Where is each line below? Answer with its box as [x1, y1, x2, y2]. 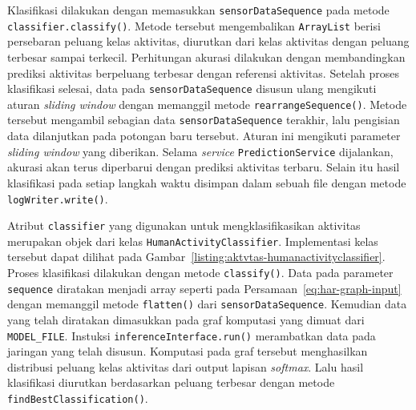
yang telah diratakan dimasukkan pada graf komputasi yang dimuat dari [7, 312, 365, 328]
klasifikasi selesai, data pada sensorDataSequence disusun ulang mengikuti [7, 80, 377, 97]
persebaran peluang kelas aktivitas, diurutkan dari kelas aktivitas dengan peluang [7, 33, 410, 50]
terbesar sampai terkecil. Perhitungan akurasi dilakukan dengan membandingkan [7, 48, 406, 65]
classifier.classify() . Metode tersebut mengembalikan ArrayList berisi [7, 17, 381, 34]
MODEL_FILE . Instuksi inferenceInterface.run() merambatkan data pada [7, 327, 376, 344]
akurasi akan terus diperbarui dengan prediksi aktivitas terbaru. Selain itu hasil [7, 159, 400, 175]
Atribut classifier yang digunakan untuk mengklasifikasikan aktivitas [7, 217, 361, 234]
